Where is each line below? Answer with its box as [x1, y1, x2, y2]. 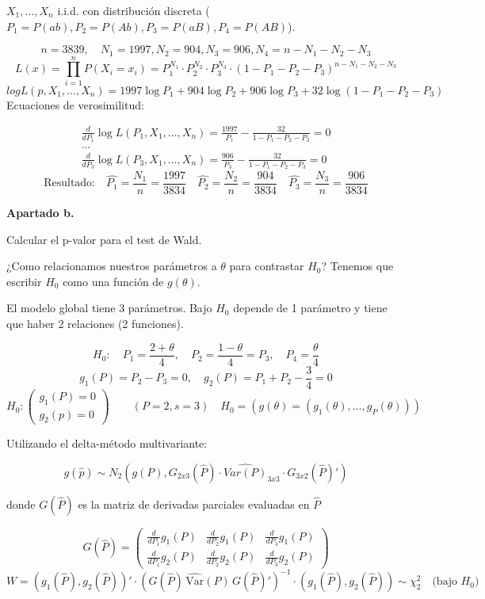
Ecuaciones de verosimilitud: [6, 96, 144, 113]
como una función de [63, 273, 164, 289]
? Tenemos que [321, 258, 394, 274]
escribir [6, 273, 42, 289]
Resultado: [44, 177, 96, 189]
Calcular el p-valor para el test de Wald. [6, 231, 202, 247]
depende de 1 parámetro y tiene [233, 299, 388, 316]
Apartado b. [6, 204, 74, 221]
